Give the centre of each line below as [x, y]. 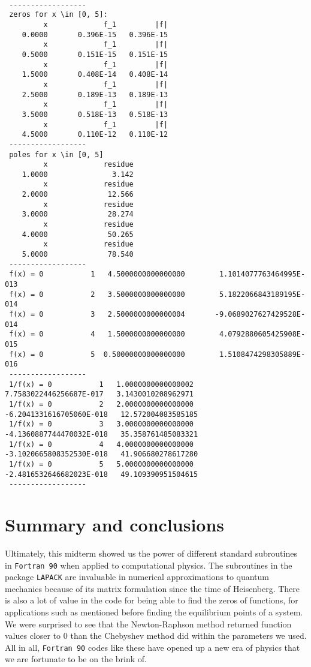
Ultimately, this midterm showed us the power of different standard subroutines [151, 553]
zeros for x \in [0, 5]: [58, 15]
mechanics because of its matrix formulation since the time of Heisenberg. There [153, 588]
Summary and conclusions [115, 524]
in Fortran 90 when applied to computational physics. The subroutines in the [149, 565]
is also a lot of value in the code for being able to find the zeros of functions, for [152, 600]
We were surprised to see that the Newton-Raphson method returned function [148, 624]
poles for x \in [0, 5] [56, 154]
